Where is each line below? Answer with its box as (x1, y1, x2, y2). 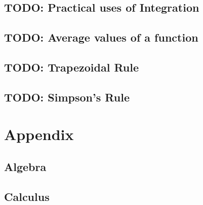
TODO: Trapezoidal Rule (4, 59, 139, 75)
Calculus (4, 188, 50, 204)
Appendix (4, 124, 74, 145)
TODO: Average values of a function (4, 29, 198, 45)
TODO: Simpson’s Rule (4, 89, 130, 105)
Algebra (4, 158, 47, 174)
